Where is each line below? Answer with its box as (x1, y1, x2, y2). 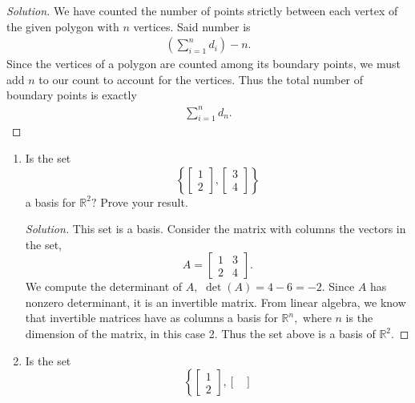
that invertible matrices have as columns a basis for (25, 309, 278, 326)
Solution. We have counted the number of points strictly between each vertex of (6, 2, 398, 18)
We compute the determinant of (25, 278, 183, 295)
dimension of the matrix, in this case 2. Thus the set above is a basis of (25, 325, 376, 342)
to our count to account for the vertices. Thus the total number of (38, 71, 364, 87)
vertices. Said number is (133, 18, 251, 34)
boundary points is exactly (6, 87, 137, 103)
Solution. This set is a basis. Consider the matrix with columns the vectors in (25, 220, 406, 237)
